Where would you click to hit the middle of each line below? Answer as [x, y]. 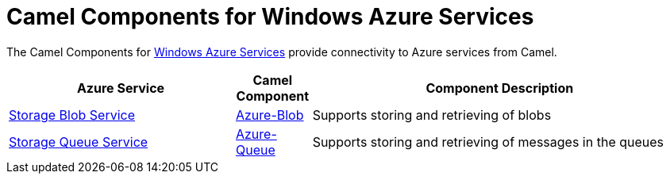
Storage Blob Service [72, 115]
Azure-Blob [270, 115]
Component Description [500, 88]
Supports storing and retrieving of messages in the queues [488, 142]
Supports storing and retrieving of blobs [432, 115]
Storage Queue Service [79, 142]
